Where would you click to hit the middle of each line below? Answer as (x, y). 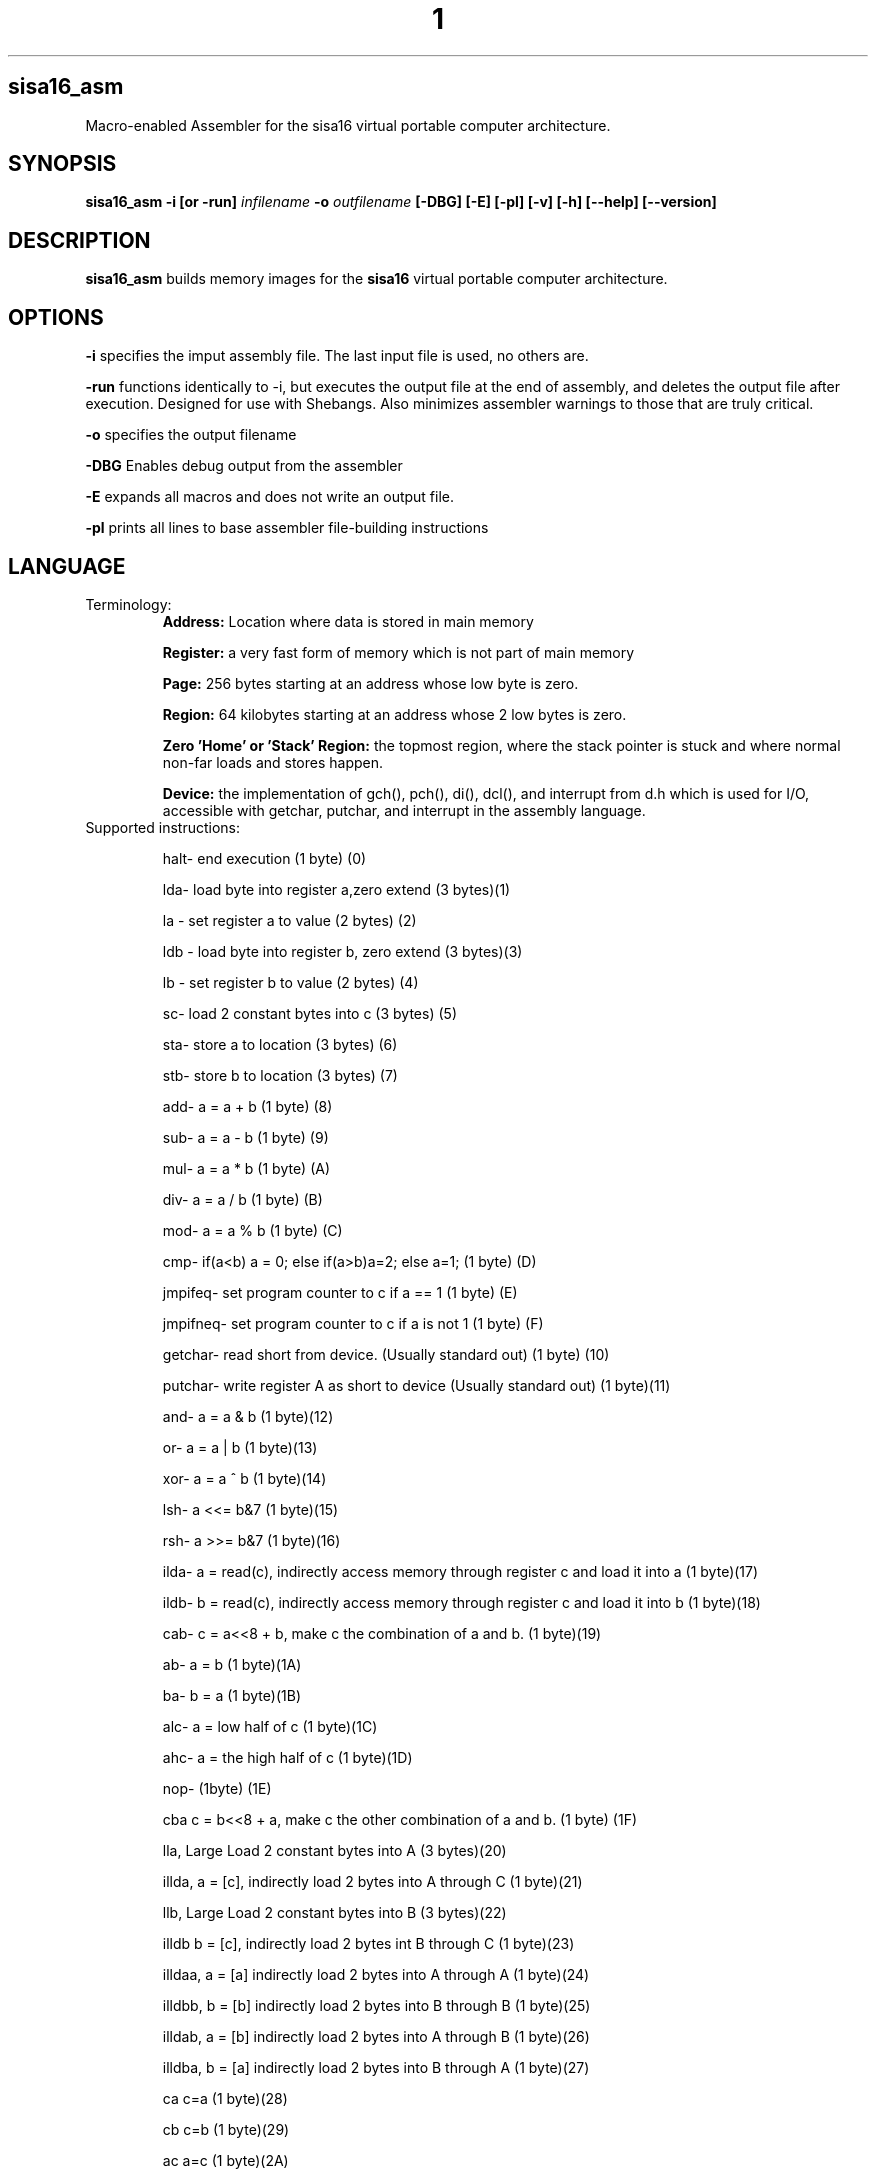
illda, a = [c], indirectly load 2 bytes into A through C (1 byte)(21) (372, 1881)
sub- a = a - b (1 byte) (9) (245, 1137)
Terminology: (128, 604)
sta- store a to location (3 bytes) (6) (280, 1044)
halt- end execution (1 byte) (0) (264, 858)
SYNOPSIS (62, 164)
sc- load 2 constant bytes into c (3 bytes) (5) (309, 1013)
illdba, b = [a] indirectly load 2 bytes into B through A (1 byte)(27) (376, 2067)
